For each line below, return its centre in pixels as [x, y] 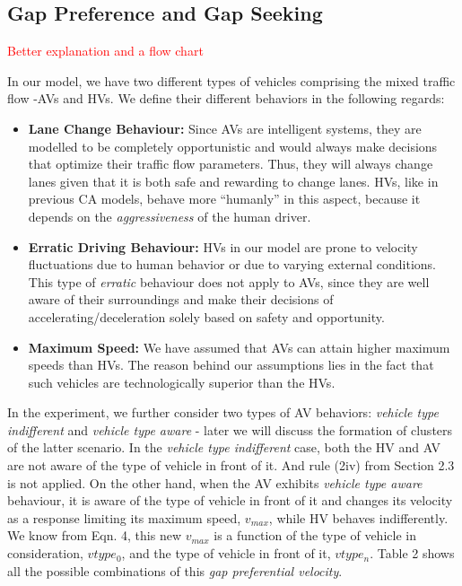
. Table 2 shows [412, 553]
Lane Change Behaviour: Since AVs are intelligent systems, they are [225, 128]
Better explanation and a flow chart [105, 51]
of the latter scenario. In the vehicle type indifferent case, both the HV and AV [224, 447]
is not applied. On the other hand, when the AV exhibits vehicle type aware [215, 482]
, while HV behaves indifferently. [358, 517]
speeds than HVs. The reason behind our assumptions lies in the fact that [231, 365]
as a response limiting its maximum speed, [124, 517]
